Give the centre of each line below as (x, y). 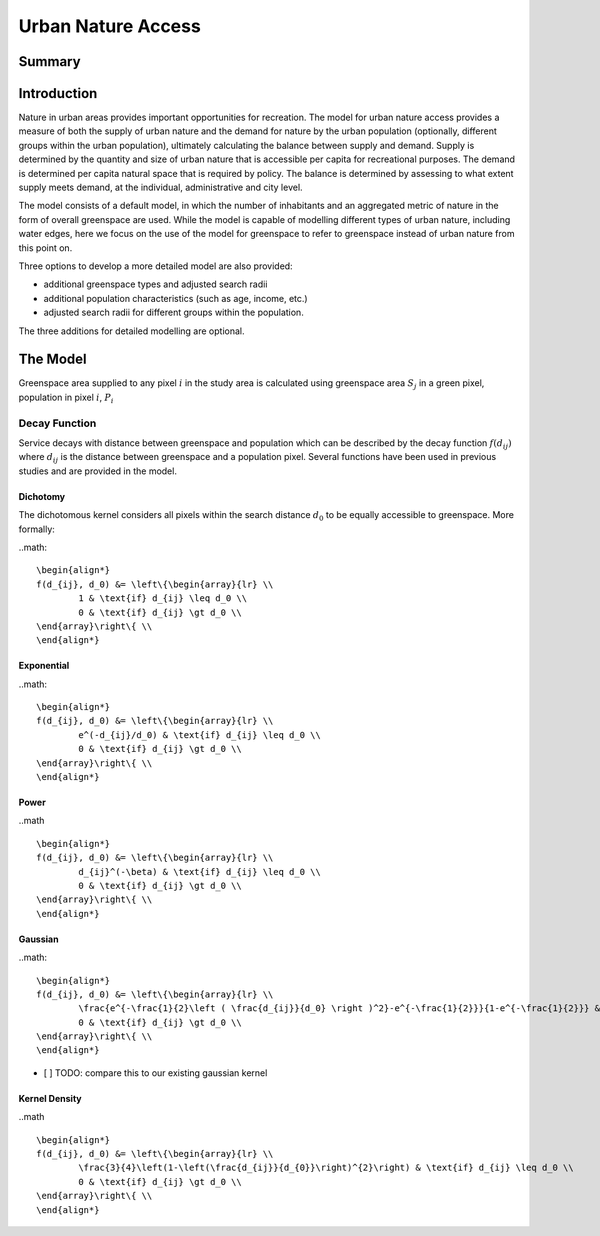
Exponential (44, 666)
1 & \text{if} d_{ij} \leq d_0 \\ (163, 598)
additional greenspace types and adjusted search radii (155, 284)
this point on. (45, 247)
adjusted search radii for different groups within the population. (173, 312)
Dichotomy (41, 496)
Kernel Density (50, 1098)
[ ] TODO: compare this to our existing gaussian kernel (155, 1072)
